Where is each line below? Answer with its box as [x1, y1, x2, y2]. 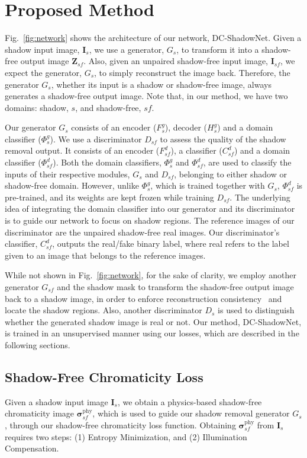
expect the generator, [5, 66, 82, 78]
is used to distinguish [218, 304, 295, 316]
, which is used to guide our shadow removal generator [92, 407, 290, 419]
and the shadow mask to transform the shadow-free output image [57, 281, 294, 292]
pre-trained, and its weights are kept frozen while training [5, 190, 214, 203]
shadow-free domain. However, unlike [5, 179, 139, 192]
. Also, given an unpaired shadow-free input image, [83, 55, 269, 67]
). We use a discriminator [50, 132, 142, 145]
